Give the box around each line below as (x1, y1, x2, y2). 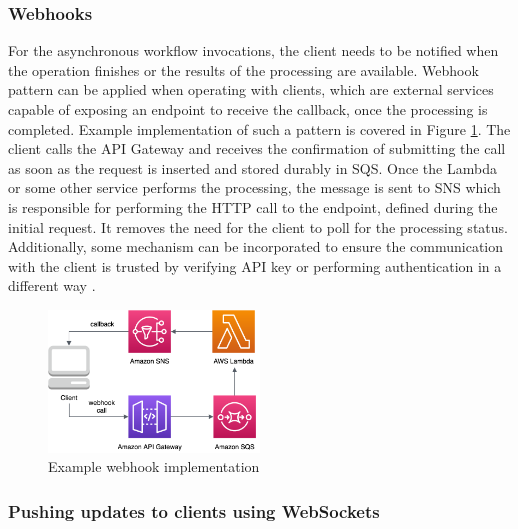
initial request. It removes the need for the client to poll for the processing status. (8, 216, 508, 237)
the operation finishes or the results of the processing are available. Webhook (8, 59, 479, 80)
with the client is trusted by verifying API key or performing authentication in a (8, 255, 502, 276)
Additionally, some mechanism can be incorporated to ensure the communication (8, 236, 504, 257)
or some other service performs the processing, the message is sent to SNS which (8, 177, 501, 198)
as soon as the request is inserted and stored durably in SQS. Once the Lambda (8, 157, 497, 178)
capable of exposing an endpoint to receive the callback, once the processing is (8, 99, 488, 119)
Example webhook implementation (48, 456, 260, 477)
